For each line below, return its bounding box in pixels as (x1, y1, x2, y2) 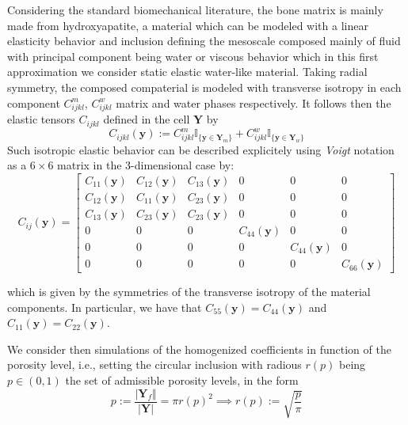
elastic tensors (7, 111, 75, 127)
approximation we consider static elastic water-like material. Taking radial (7, 63, 368, 80)
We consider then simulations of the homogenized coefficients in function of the (7, 340, 391, 357)
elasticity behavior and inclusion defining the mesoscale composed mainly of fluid (7, 32, 401, 49)
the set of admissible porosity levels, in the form (65, 372, 299, 389)
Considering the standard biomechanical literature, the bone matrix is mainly (7, 2, 383, 17)
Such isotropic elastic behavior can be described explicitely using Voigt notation (7, 141, 395, 157)
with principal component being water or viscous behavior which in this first (7, 47, 379, 64)
